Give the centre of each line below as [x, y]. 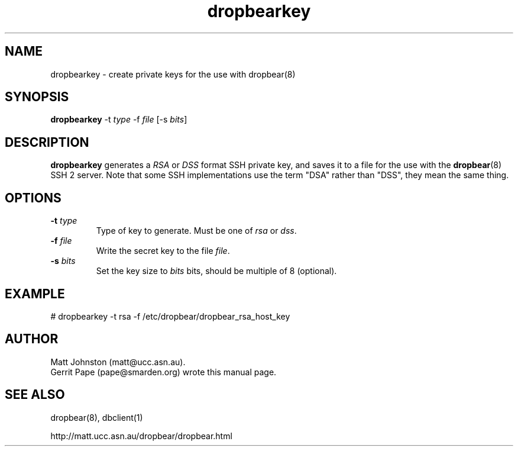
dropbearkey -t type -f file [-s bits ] [119, 120]
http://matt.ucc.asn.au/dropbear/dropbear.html [141, 436]
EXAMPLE [35, 294]
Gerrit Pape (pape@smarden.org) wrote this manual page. [164, 372]
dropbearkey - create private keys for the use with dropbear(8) [173, 74]
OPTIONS [33, 198]
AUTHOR [32, 339]
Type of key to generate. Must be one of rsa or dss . [196, 231]
